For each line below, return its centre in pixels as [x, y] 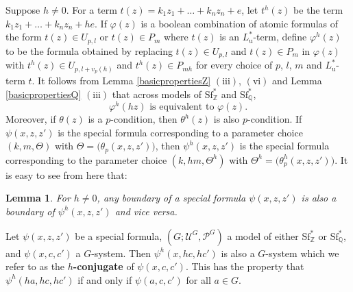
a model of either [263, 235]
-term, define [280, 37]
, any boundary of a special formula [171, 198]
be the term [318, 10]
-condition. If [275, 119]
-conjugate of [104, 266]
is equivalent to [182, 107]
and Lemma [297, 80]
